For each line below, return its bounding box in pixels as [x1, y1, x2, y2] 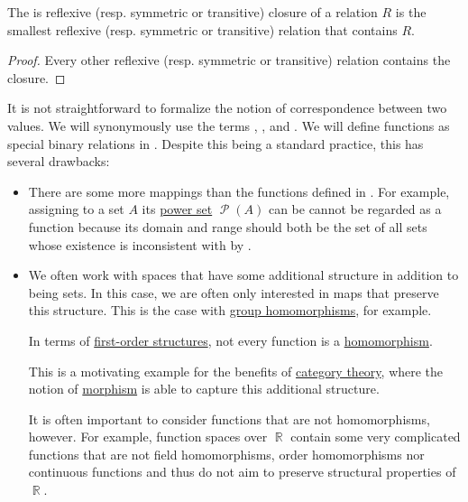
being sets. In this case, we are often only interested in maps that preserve [28, 283, 439, 302]
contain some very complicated [290, 427, 461, 446]
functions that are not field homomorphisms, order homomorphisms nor [28, 444, 425, 463]
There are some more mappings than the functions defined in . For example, [28, 181, 450, 200]
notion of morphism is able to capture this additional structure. [28, 379, 380, 398]
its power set [142, 200, 213, 218]
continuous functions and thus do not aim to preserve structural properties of [28, 462, 456, 481]
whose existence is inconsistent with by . [28, 235, 252, 254]
